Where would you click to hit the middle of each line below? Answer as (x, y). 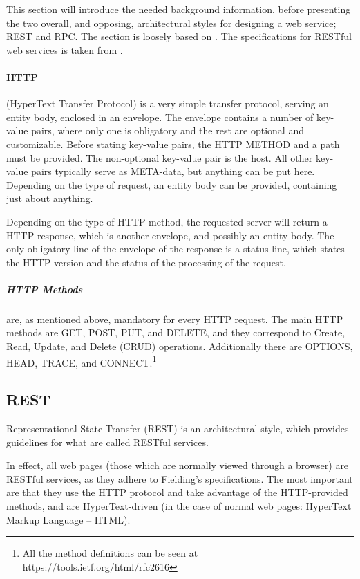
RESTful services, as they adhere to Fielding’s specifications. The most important (180, 478)
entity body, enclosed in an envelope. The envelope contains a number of (160, 117)
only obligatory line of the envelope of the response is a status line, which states (176, 249)
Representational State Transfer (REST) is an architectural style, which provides (178, 429)
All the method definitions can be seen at (110, 553)
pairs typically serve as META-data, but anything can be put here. (173, 171)
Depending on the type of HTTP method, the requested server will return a (167, 221)
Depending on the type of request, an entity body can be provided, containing (172, 184)
